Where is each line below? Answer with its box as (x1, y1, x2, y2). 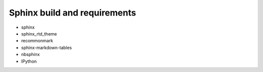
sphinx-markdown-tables (21, 44, 72, 51)
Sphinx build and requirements (9, 7, 136, 18)
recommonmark (21, 38, 54, 44)
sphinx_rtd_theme (21, 31, 57, 36)
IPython (21, 58, 37, 64)
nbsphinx (21, 52, 40, 57)
